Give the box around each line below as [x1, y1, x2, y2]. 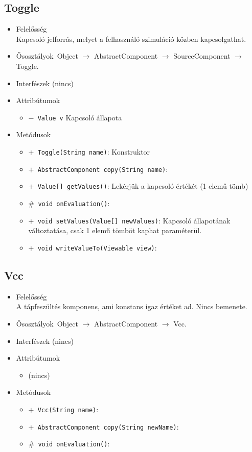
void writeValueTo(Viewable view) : [37, 242, 157, 253]
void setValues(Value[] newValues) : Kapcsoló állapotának [37, 215, 231, 225]
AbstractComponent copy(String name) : [37, 163, 168, 174]
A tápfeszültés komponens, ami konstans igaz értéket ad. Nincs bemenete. [16, 301, 247, 312]
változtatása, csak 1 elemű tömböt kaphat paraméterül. [28, 225, 202, 236]
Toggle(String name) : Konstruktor [37, 146, 150, 157]
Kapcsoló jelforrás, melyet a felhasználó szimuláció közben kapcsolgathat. [16, 33, 246, 44]
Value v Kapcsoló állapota [37, 112, 122, 122]
